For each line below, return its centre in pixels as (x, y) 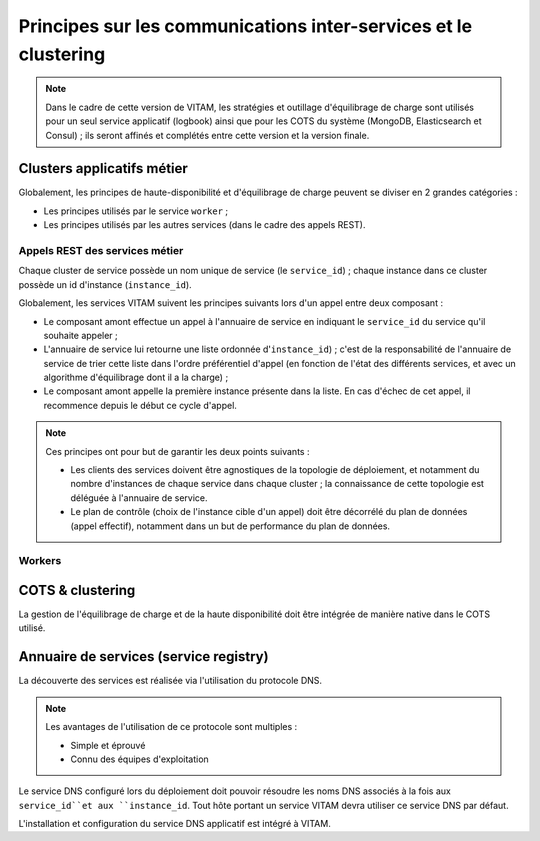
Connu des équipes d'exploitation (139, 759)
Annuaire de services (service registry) (143, 656)
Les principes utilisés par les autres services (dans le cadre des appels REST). (204, 225)
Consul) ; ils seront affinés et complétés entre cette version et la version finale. (207, 135)
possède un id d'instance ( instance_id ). (105, 284)
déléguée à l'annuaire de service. (139, 497)
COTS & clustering (77, 590)
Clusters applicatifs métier (103, 168)
